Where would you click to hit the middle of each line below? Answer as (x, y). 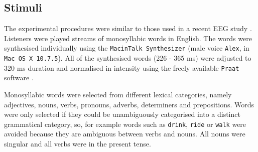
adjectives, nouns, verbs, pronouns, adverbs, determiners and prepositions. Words (129, 104)
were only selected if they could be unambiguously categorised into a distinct (122, 114)
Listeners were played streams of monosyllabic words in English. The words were (128, 38)
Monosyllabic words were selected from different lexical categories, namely (118, 94)
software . (19, 78)
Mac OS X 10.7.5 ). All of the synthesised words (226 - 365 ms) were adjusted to (128, 58)
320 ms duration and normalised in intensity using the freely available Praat (122, 67)
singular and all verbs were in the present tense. (78, 143)
